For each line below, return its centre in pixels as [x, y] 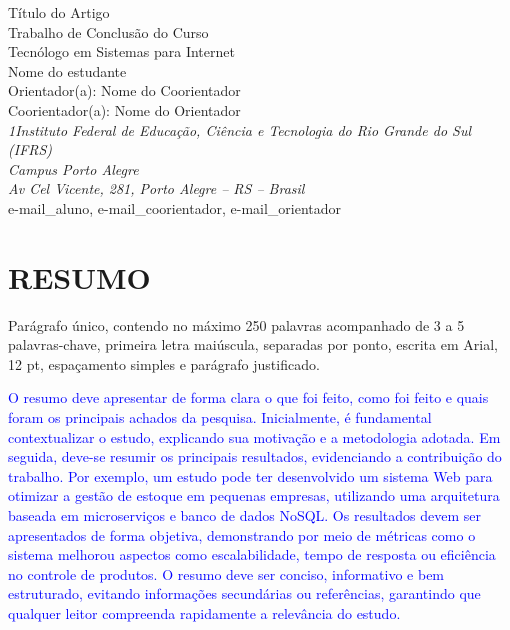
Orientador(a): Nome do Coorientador [124, 90]
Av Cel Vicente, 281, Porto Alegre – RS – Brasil [156, 188]
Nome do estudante [67, 70]
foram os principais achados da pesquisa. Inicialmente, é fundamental [220, 417]
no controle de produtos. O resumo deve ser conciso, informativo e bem [226, 573]
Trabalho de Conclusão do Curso [108, 31]
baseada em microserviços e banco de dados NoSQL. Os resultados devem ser [245, 515]
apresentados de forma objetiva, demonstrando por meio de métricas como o [242, 534]
